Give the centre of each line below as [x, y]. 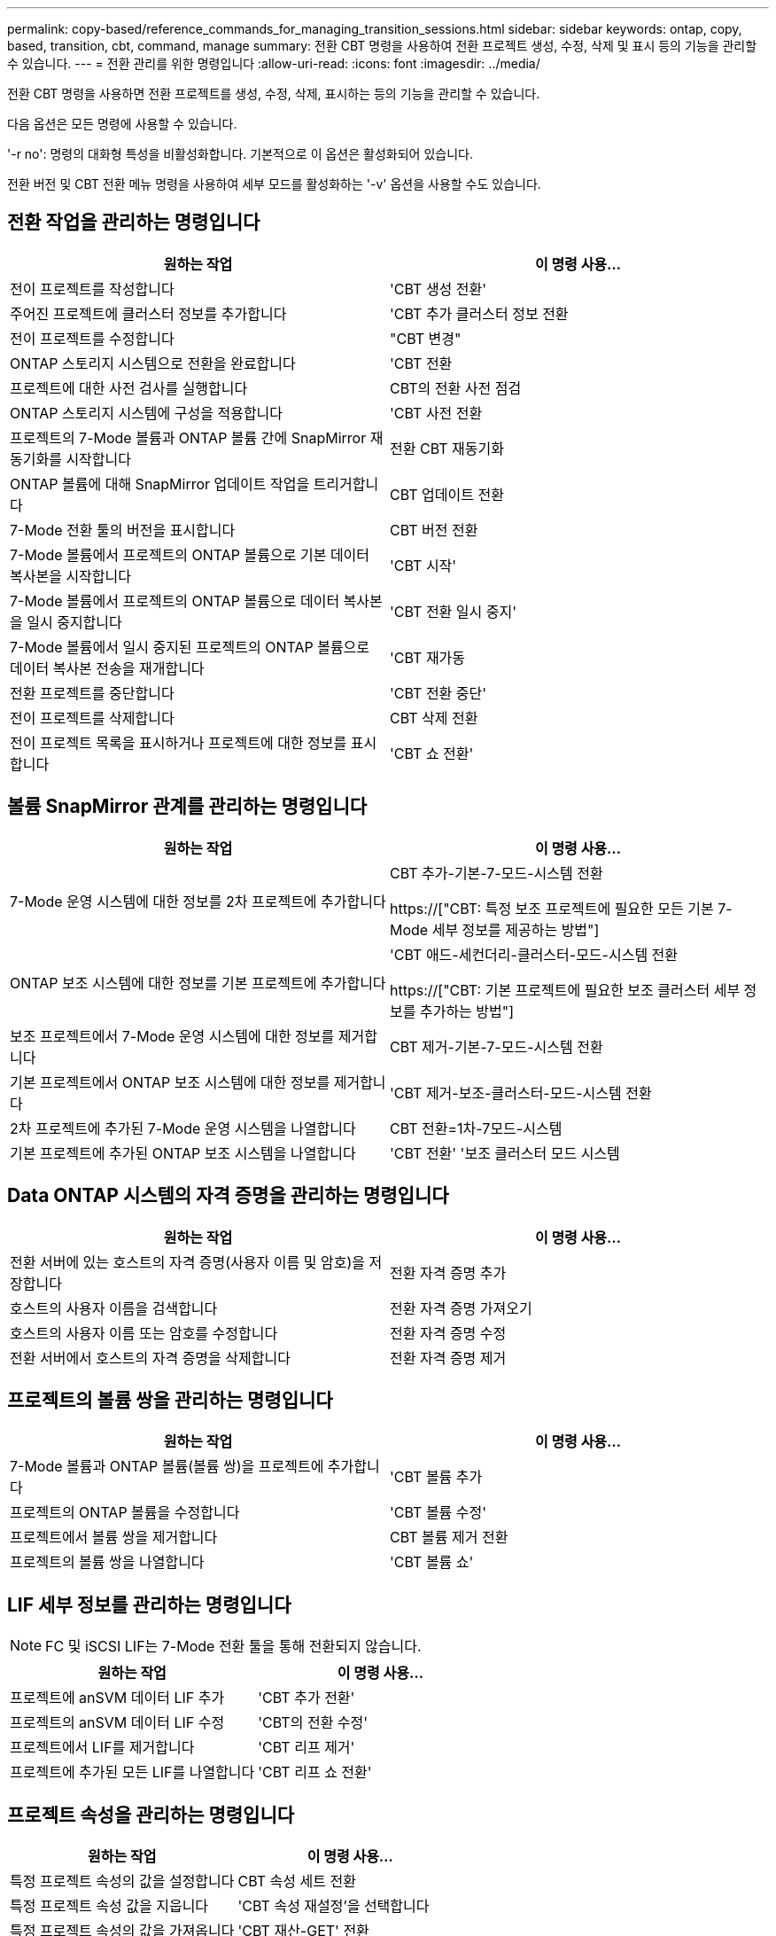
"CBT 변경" [426, 338]
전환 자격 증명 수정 [448, 1333]
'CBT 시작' [423, 565]
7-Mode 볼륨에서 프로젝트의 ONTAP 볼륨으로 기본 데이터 [190, 554]
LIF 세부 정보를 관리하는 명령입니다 [149, 1604]
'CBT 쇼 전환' [432, 753]
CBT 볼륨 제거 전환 [449, 1538]
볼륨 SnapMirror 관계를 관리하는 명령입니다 [187, 807]
